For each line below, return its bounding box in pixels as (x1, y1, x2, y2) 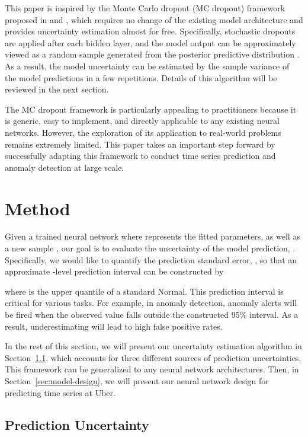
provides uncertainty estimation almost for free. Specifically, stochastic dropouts (5, 25, 296, 37)
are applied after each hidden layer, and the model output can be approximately (5, 36, 296, 49)
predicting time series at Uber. (5, 386, 115, 398)
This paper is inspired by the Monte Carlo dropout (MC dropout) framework (5, 2, 285, 14)
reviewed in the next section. (5, 83, 109, 95)
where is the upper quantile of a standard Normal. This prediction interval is (5, 285, 284, 297)
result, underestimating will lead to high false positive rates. (5, 320, 223, 332)
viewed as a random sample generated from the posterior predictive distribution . (5, 48, 300, 60)
